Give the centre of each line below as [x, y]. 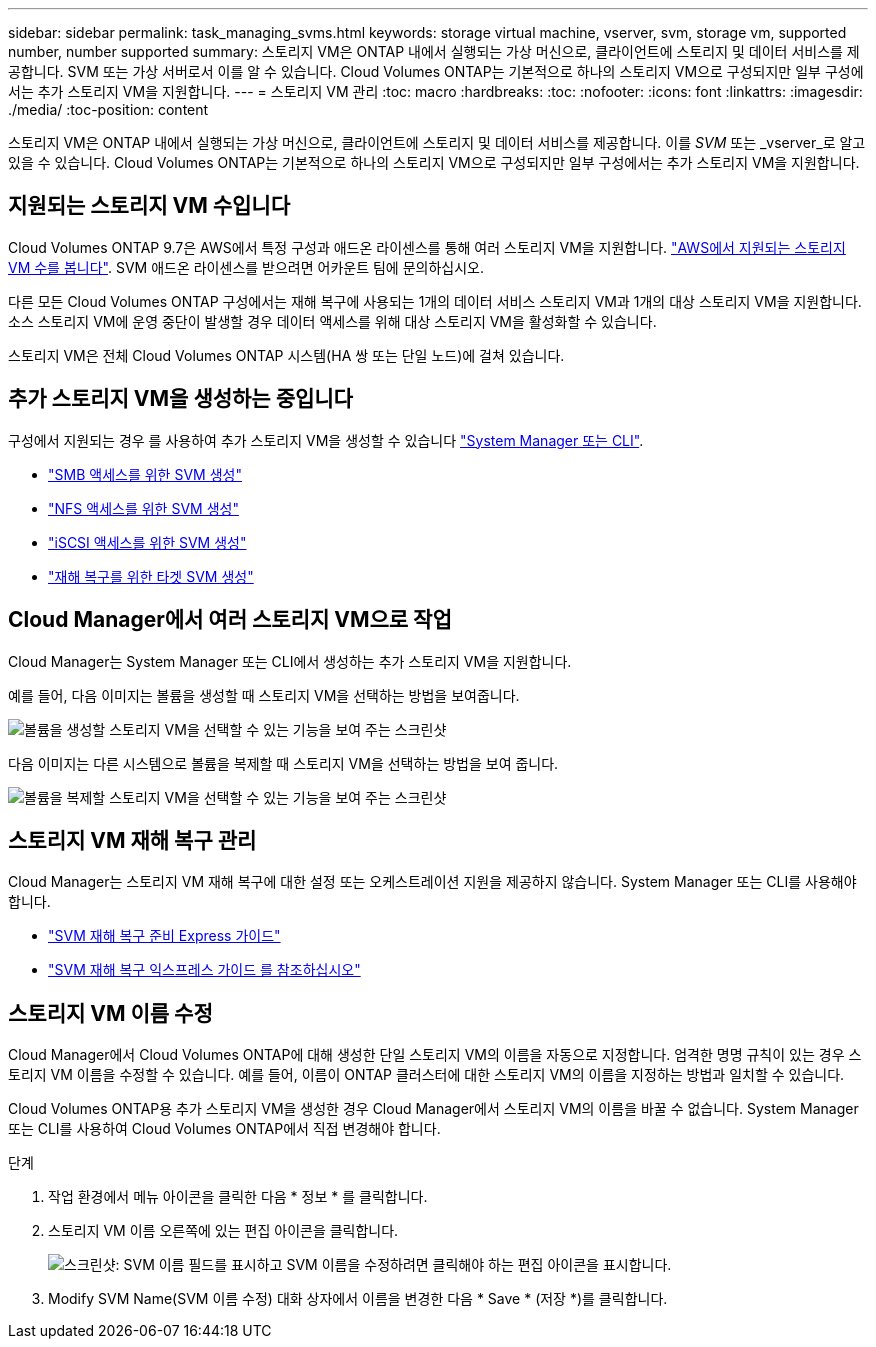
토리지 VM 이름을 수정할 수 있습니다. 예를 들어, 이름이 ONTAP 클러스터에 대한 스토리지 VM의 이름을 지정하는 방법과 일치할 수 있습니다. [426, 1075]
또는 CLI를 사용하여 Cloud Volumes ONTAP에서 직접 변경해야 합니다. [224, 1129]
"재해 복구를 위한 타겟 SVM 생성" [151, 576]
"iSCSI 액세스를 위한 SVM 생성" [147, 542]
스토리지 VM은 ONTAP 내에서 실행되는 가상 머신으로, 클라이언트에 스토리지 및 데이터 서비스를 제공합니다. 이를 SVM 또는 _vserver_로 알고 [437, 142]
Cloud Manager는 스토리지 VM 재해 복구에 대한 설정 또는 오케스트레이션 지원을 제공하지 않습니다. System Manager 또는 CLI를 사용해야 [432, 882]
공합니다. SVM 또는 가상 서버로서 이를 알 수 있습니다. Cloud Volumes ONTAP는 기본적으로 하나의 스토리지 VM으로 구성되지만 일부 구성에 [436, 71]
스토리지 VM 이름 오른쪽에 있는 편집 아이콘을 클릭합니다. [223, 1231]
